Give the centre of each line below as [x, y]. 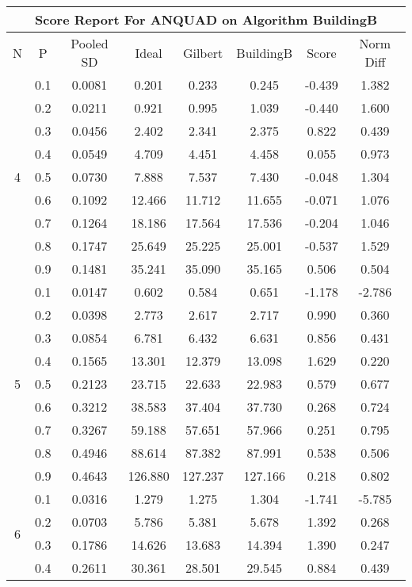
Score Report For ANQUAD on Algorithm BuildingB [206, 19]
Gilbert [203, 52]
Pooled [90, 43]
